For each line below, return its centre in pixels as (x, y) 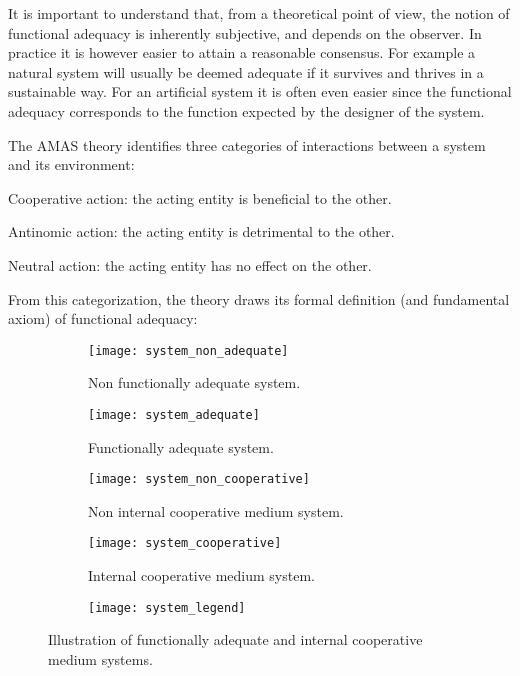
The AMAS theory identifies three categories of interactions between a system (247, 144)
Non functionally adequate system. (194, 382)
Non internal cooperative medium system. (216, 510)
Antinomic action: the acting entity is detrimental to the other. (201, 231)
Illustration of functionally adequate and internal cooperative (235, 639)
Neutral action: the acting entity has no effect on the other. (190, 264)
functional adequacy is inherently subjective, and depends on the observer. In (245, 32)
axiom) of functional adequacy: (103, 318)
